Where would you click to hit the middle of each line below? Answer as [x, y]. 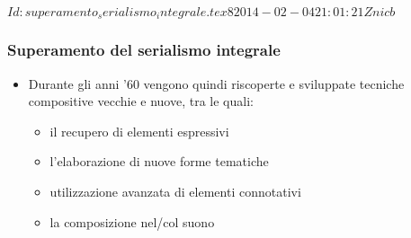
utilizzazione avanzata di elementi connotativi [175, 192]
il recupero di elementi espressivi [139, 131]
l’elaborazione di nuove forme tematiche [159, 161]
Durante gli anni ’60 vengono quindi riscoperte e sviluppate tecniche [216, 83]
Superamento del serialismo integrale [144, 50]
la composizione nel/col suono [132, 221]
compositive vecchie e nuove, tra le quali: [141, 101]
